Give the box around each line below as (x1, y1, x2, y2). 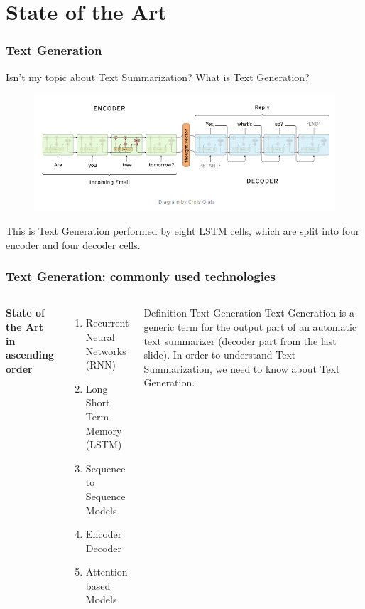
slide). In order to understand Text (143, 347, 296, 362)
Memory (85, 423, 122, 438)
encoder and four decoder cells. (6, 237, 141, 252)
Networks (85, 343, 126, 358)
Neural (85, 329, 115, 344)
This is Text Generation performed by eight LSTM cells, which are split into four (6, 223, 360, 238)
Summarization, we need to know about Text (143, 361, 340, 376)
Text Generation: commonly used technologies (6, 268, 276, 285)
